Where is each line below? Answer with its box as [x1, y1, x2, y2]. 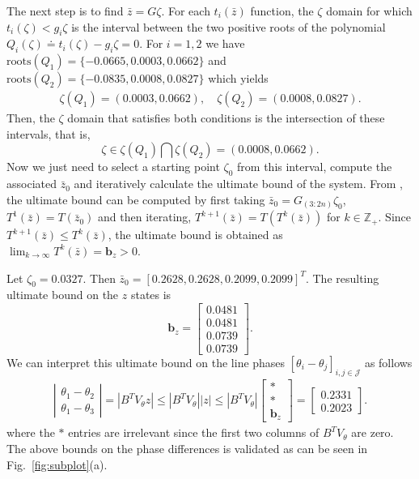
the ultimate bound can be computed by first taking [6, 190, 265, 207]
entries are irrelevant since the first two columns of [68, 424, 320, 441]
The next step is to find [6, 2, 124, 19]
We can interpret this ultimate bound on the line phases [6, 354, 286, 371]
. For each [161, 2, 210, 19]
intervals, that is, [6, 125, 91, 142]
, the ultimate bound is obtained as [108, 226, 283, 243]
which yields [208, 70, 269, 87]
